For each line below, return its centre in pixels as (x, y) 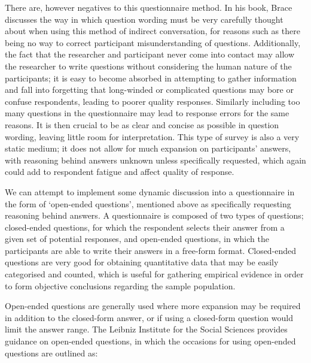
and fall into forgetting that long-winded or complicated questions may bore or (149, 90)
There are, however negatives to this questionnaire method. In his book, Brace (149, 7)
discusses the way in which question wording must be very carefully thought (144, 19)
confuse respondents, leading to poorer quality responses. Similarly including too (153, 101)
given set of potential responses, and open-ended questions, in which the (137, 239)
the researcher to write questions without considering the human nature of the (148, 66)
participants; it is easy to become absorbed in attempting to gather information (151, 78)
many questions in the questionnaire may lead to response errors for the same (147, 113)
